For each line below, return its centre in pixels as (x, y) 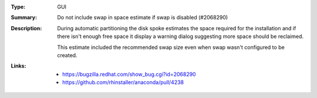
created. (67, 55)
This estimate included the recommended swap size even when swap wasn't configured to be (171, 47)
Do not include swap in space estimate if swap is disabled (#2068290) (143, 17)
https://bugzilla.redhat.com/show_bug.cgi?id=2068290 (129, 74)
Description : (26, 28)
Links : (18, 66)
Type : (18, 7)
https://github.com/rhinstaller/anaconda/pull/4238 (123, 82)
